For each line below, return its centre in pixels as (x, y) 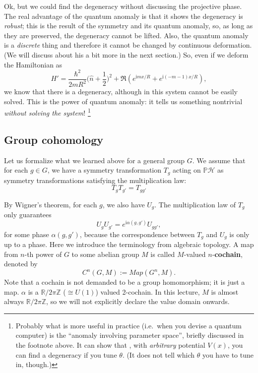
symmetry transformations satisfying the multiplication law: (95, 180)
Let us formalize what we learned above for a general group (95, 160)
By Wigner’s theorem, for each (51, 204)
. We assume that (219, 160)
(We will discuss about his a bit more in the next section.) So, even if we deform (126, 54)
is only (239, 234)
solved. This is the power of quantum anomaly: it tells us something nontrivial (123, 101)
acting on (187, 170)
